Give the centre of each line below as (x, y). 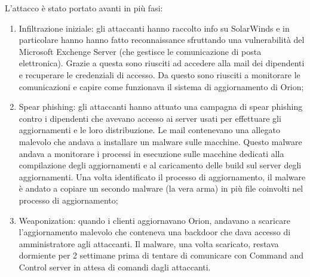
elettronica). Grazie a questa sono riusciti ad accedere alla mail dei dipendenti (162, 63)
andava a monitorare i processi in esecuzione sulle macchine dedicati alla (151, 153)
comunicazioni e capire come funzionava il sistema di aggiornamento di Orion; (161, 86)
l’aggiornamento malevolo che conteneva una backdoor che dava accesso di (155, 232)
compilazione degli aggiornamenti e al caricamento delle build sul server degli (160, 165)
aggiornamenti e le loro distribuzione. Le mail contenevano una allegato (149, 130)
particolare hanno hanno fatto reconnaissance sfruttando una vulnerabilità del (162, 40)
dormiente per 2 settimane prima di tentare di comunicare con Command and (161, 255)
